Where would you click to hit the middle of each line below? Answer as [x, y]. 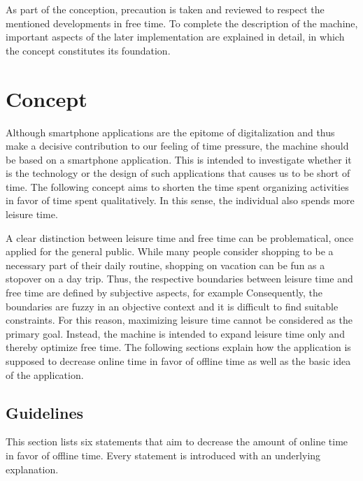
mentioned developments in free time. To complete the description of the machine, [182, 23]
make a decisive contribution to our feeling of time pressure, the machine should [177, 146]
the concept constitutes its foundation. [88, 50]
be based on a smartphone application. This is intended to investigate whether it [179, 159]
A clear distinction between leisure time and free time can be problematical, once [180, 237]
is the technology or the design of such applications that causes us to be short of [178, 173]
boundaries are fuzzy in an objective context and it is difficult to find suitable [172, 306]
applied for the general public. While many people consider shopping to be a [170, 251]
